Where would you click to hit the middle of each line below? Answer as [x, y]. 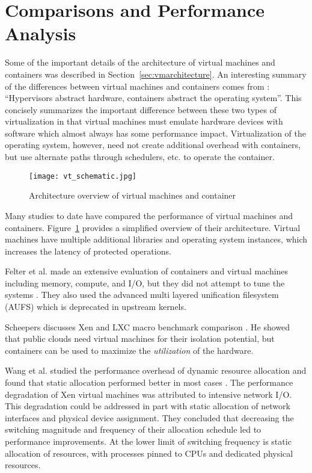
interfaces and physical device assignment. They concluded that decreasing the [149, 417]
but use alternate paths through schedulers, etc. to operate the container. [140, 157]
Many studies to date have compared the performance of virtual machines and [149, 215]
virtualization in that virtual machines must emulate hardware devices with [144, 121]
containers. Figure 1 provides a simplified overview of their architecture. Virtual [153, 227]
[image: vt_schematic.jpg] [83, 176]
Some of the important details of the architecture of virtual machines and [140, 62]
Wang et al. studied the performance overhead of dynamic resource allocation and [156, 370]
